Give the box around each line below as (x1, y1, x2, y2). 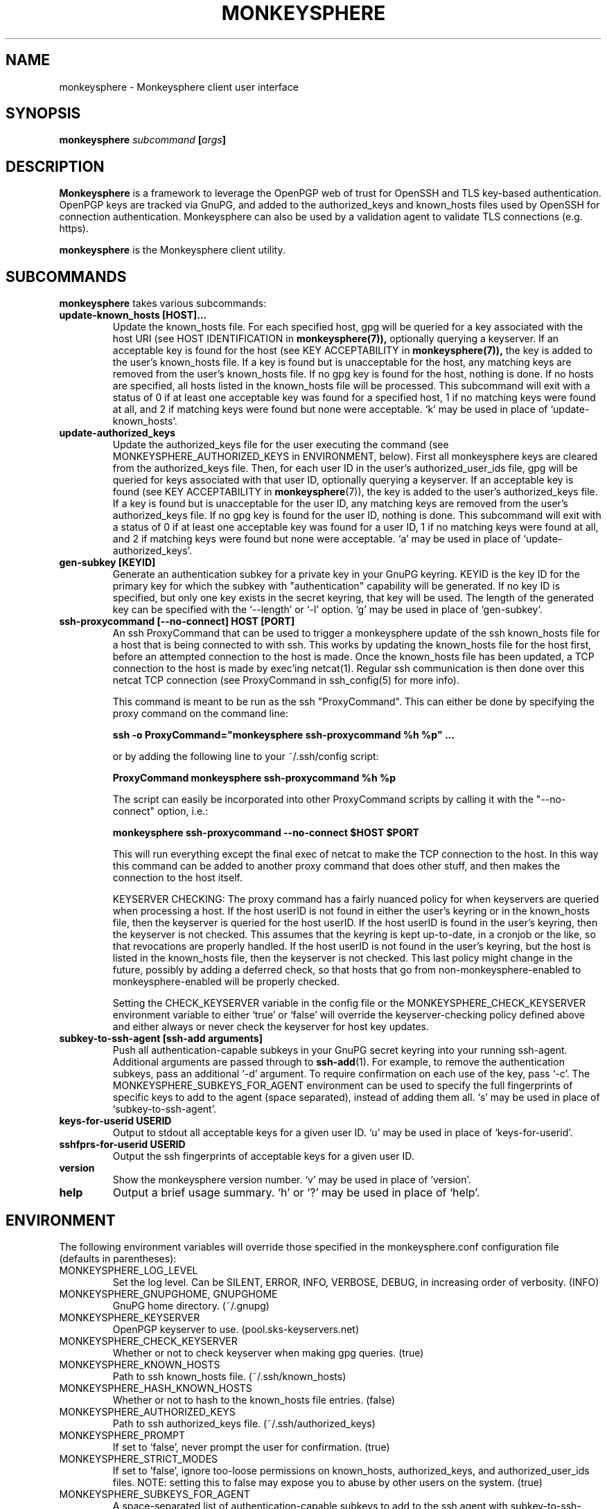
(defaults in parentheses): (59, 1252, 177, 1264)
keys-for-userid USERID (59, 1115, 172, 1127)
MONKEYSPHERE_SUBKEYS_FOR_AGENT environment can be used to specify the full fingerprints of (112, 1079, 573, 1092)
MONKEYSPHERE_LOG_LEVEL (59, 1264, 198, 1276)
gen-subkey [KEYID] (59, 556, 156, 569)
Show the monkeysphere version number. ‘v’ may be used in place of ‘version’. (112, 1174, 471, 1186)
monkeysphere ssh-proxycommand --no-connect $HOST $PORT (112, 827, 419, 839)
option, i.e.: (157, 805, 209, 818)
